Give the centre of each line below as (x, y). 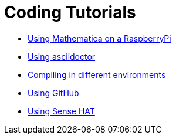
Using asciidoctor (62, 56)
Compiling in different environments (97, 74)
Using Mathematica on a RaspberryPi (99, 38)
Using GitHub (53, 93)
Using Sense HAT (61, 111)
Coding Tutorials (70, 12)
